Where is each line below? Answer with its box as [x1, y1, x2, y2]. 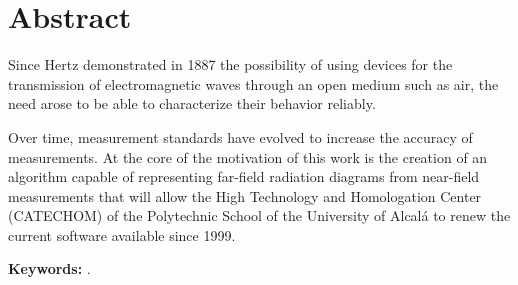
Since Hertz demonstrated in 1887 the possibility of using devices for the [8, 54, 453, 75]
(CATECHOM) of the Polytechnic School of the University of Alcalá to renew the [8, 205, 511, 226]
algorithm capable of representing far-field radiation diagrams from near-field [8, 166, 480, 187]
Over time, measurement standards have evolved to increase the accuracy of [8, 126, 473, 147]
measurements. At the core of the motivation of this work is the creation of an [8, 146, 488, 167]
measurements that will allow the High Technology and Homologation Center [8, 185, 482, 206]
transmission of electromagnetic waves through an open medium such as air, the [8, 73, 499, 94]
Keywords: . [8, 258, 91, 279]
